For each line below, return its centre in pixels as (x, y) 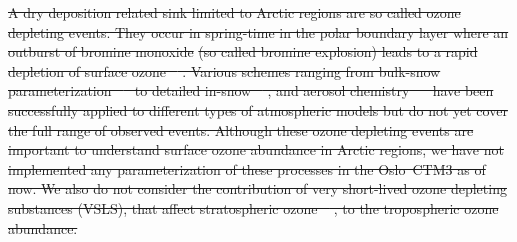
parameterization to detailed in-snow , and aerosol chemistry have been (251, 90)
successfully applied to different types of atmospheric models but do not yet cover (258, 109)
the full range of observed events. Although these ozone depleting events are (241, 129)
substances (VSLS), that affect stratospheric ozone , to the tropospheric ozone (253, 207)
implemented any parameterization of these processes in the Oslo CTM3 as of (247, 168)
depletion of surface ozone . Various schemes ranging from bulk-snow (224, 70)
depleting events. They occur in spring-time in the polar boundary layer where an (258, 31)
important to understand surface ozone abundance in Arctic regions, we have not (256, 149)
